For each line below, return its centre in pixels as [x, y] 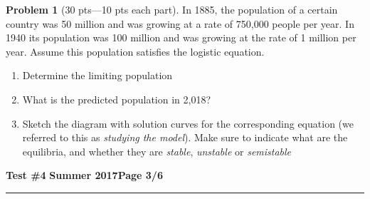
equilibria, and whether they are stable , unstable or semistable [157, 151]
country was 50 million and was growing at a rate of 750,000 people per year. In [180, 23]
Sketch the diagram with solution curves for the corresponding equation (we [188, 123]
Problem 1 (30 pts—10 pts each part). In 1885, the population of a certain [172, 9]
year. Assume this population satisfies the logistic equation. [135, 51]
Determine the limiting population [97, 75]
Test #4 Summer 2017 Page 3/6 [84, 175]
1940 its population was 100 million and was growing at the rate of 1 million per [181, 37]
